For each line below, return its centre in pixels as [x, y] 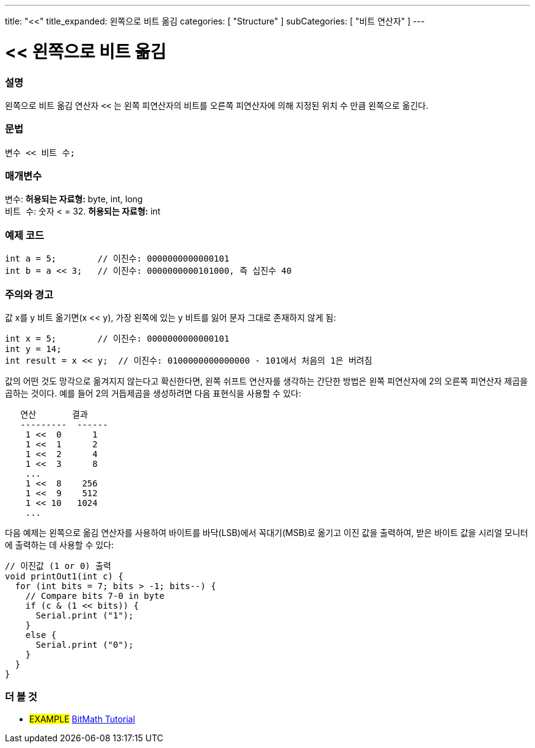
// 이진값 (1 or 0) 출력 [58, 566]
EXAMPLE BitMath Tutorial [82, 719]
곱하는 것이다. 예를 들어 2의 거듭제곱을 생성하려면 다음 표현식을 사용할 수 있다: [153, 393]
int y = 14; [33, 349]
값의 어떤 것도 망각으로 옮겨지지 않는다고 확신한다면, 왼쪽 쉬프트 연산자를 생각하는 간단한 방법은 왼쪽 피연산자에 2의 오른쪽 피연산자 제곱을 [267, 381]
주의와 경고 [29, 294]
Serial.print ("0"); [85, 644]
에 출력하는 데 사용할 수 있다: [60, 544]
